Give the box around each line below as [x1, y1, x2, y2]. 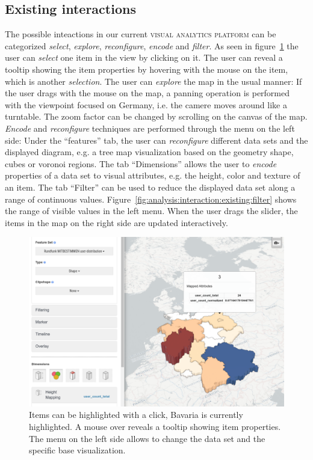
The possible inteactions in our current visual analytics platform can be [5, 28, 276, 40]
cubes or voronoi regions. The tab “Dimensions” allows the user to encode [5, 157, 277, 170]
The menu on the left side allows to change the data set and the [29, 432, 265, 444]
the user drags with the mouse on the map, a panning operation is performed [5, 87, 290, 99]
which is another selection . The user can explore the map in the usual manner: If [5, 75, 302, 87]
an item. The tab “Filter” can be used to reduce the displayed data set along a [5, 180, 296, 193]
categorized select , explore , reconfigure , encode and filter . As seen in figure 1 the [5, 39, 299, 52]
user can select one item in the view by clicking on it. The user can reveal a [5, 51, 283, 64]
